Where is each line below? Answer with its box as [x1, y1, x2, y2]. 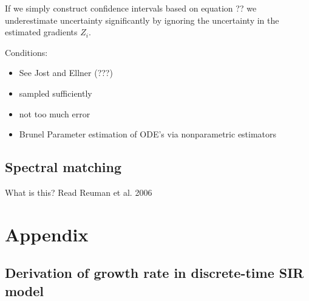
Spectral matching [5, 157, 122, 176]
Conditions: [5, 46, 48, 58]
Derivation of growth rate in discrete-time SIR [5, 263, 304, 282]
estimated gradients [5, 26, 78, 38]
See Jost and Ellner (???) [19, 66, 113, 79]
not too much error [19, 107, 90, 120]
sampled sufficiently [19, 86, 92, 99]
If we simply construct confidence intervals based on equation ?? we [5, 2, 257, 14]
